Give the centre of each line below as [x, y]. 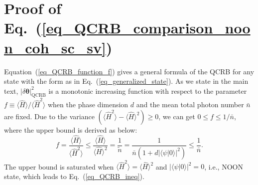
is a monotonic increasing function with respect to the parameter [148, 91]
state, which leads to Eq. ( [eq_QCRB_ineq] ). [74, 176]
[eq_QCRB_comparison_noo [146, 28]
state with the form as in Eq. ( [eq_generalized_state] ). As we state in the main [126, 81]
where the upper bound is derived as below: [71, 129]
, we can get [177, 116]
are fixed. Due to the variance [49, 116]
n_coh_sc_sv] [55, 47]
